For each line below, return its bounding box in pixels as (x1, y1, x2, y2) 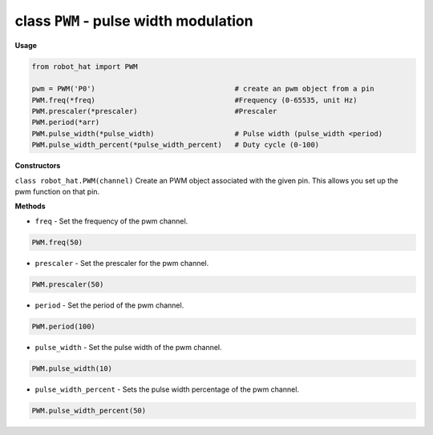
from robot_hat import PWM (31, 62, 138, 71)
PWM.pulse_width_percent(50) (31, 405, 147, 415)
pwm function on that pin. (14, 187, 100, 196)
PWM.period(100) (31, 321, 96, 331)
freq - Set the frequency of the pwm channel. (34, 216, 188, 226)
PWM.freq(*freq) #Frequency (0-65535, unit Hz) (31, 95, 358, 104)
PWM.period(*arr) (31, 118, 100, 127)
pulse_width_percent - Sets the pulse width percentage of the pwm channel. (34, 385, 300, 394)
